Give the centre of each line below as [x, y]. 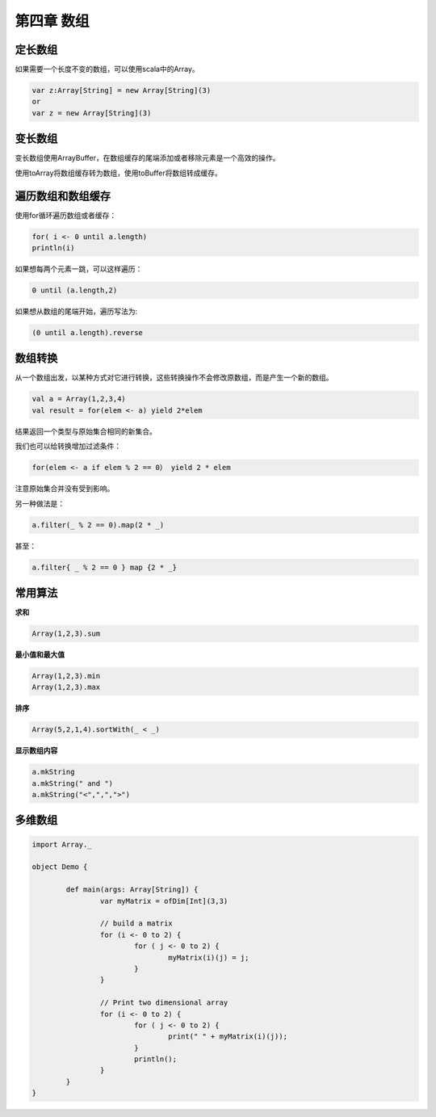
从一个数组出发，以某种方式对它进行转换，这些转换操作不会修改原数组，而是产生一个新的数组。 [174, 378]
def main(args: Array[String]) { [132, 890]
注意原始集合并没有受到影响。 [65, 489]
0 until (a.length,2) [75, 290]
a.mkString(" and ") [72, 783]
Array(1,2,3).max [66, 687]
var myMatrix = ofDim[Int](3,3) [164, 901]
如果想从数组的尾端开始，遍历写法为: [76, 311]
